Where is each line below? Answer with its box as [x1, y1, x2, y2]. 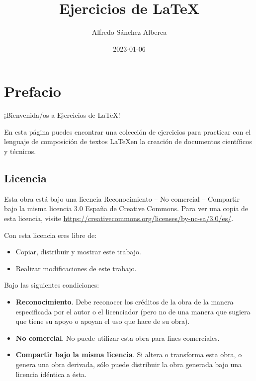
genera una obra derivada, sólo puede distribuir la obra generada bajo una [15, 359, 242, 369]
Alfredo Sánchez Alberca [91, 27, 167, 37]
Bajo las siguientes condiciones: [4, 280, 99, 290]
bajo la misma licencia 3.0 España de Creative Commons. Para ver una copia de [4, 203, 249, 214]
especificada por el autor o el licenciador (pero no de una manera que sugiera [15, 306, 251, 316]
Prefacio [4, 81, 61, 101]
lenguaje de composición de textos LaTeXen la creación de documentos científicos [4, 136, 252, 147]
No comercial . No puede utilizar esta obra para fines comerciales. [15, 332, 220, 343]
